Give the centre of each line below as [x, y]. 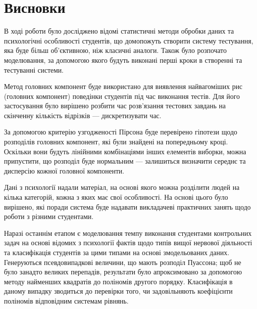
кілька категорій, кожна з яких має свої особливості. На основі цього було [116, 197]
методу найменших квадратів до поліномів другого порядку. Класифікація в [118, 281]
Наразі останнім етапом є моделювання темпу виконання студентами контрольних [128, 233]
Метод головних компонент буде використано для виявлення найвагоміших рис [123, 86]
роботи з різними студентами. [49, 216]
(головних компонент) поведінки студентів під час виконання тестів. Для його [122, 96]
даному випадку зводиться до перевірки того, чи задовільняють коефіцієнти [118, 291]
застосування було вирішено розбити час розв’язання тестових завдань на [115, 106]
